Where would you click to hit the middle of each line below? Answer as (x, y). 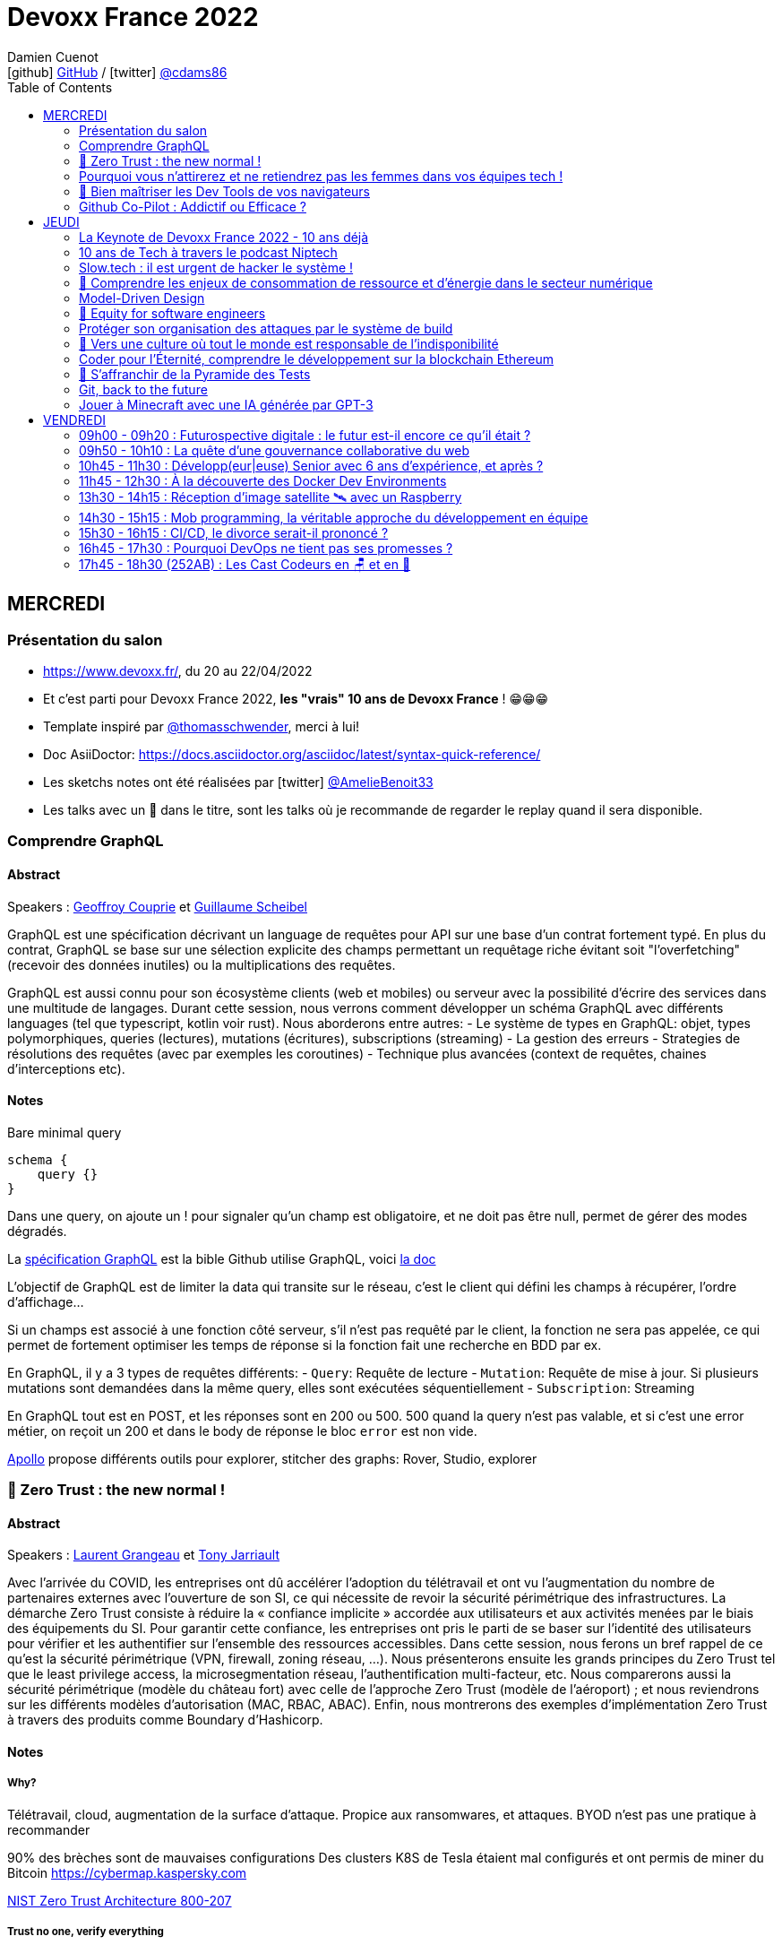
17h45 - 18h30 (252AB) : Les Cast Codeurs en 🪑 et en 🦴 (245, 564)
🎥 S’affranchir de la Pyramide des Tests (195, 374)
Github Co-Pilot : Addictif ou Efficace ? (193, 206)
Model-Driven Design (142, 298)
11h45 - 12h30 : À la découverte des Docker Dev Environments (263, 480)
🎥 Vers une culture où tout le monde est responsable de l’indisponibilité (289, 343)
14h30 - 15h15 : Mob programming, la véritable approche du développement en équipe (334, 517)
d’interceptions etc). (66, 1068)
